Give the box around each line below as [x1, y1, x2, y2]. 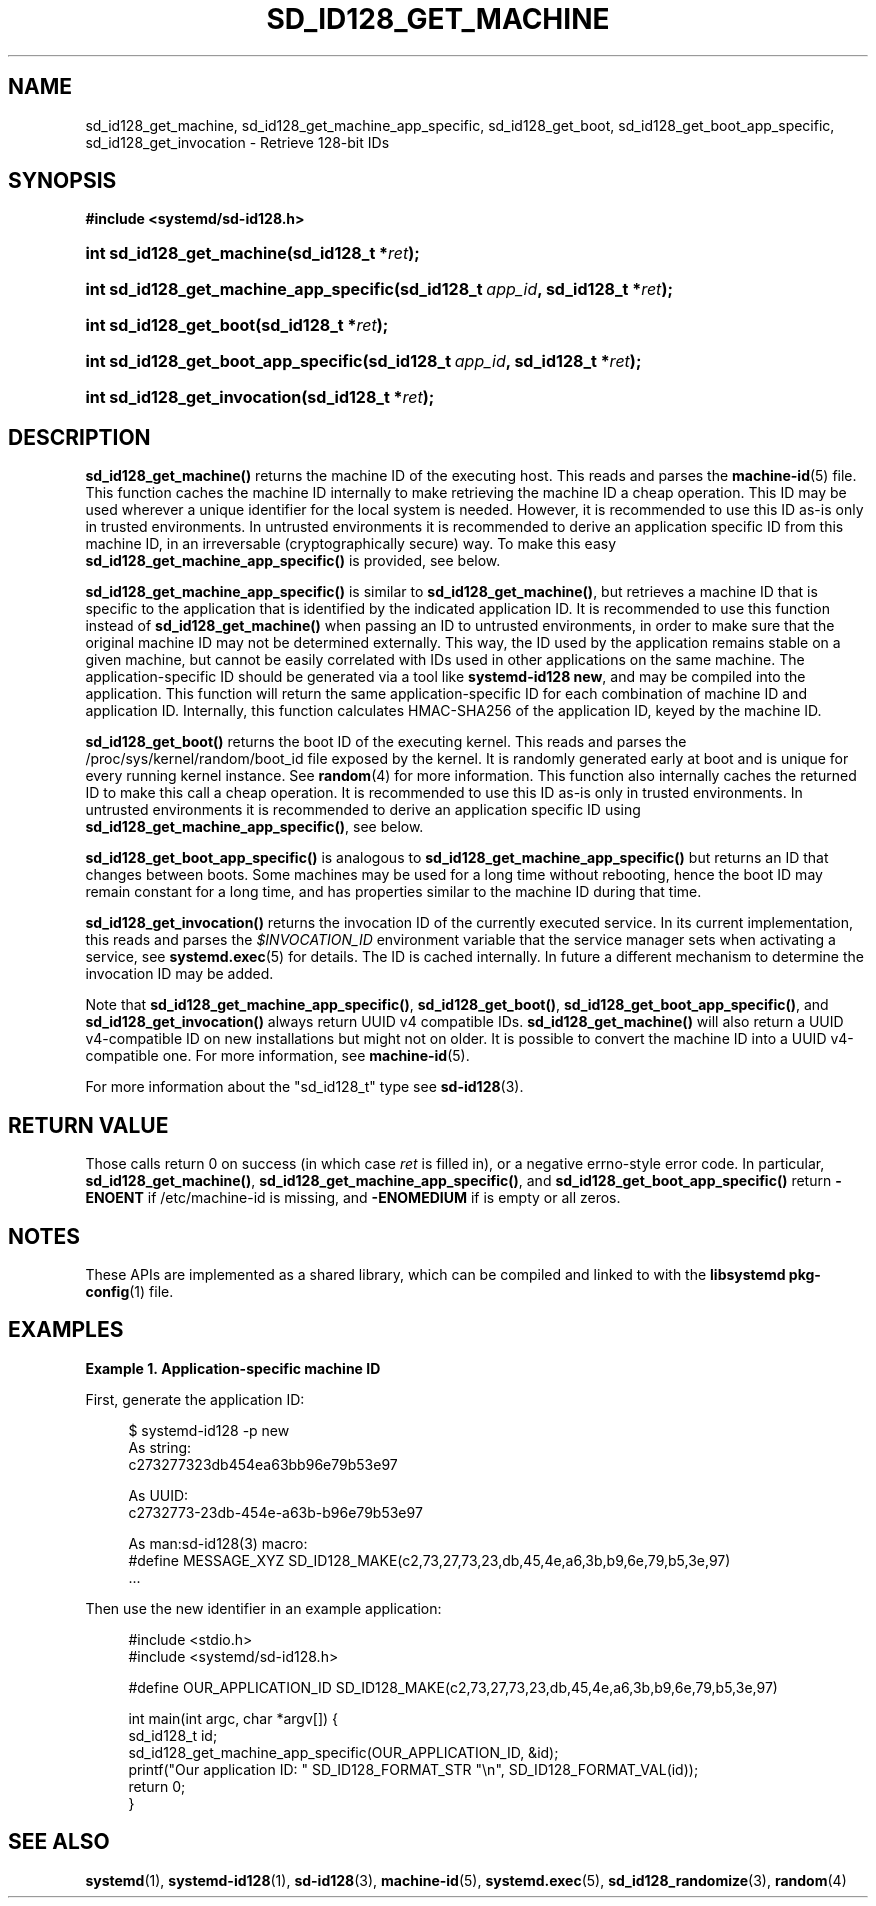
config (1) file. [85, 1282, 174, 1300]
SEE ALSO [8, 1829, 110, 1855]
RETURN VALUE [8, 1112, 169, 1138]
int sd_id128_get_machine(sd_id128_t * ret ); [85, 243, 420, 264]
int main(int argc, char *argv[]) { [128, 1709, 339, 1727]
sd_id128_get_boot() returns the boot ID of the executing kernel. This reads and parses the [85, 733, 687, 751]
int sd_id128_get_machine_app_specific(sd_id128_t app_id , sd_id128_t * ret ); [85, 279, 673, 300]
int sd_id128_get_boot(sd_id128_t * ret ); [85, 315, 389, 336]
